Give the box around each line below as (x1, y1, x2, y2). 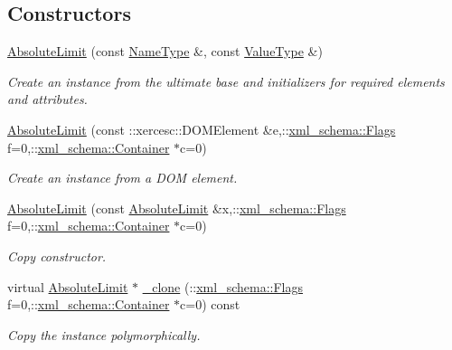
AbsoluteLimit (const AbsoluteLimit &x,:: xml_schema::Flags (7, 198, 346, 217)
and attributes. (7, 90, 88, 109)
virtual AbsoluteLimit (7, 277, 128, 296)
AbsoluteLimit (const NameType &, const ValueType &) (7, 42, 323, 61)
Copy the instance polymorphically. (7, 325, 201, 344)
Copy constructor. (7, 246, 107, 265)
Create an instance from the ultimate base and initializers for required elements (7, 71, 445, 90)
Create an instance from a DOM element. (7, 168, 238, 187)
